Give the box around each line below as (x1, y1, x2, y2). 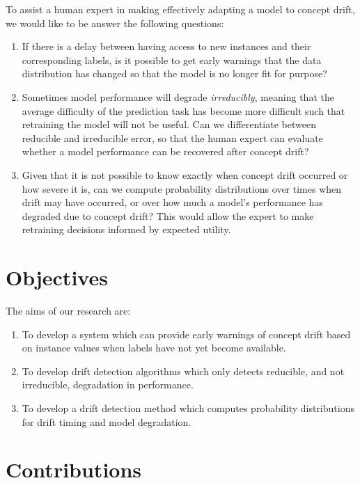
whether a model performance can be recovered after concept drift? (22, 144, 309, 159)
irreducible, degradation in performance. (22, 377, 194, 392)
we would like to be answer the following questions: (6, 15, 224, 30)
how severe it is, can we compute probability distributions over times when (22, 181, 342, 196)
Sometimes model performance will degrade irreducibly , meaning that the (22, 89, 334, 104)
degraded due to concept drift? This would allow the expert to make (22, 208, 314, 223)
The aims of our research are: (6, 303, 131, 318)
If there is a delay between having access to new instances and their (22, 39, 311, 54)
